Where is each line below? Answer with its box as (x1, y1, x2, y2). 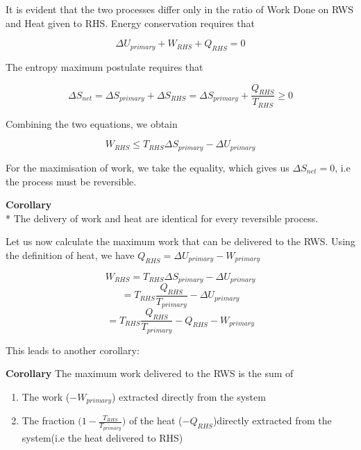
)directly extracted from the (212, 413, 332, 428)
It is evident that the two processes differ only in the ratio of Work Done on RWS (6, 2, 353, 16)
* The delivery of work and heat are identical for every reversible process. (6, 210, 319, 225)
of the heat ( (128, 413, 183, 428)
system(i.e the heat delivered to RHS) (22, 430, 183, 444)
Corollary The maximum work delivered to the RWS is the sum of (6, 366, 294, 381)
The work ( (22, 389, 70, 403)
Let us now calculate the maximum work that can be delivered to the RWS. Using (6, 234, 355, 249)
